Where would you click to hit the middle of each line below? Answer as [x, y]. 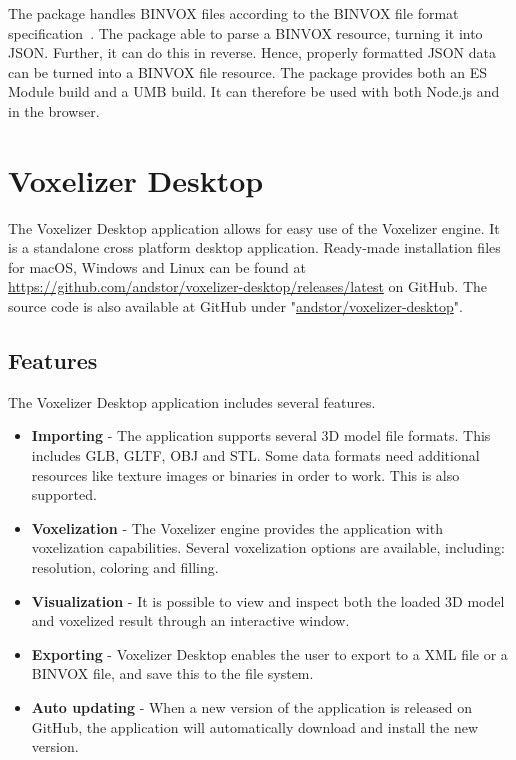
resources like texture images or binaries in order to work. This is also [245, 474]
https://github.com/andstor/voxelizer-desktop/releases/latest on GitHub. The [248, 286]
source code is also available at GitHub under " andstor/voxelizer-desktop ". [235, 306]
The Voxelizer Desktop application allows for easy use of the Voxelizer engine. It [254, 227]
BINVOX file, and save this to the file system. [172, 673]
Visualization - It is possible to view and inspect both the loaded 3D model [268, 600]
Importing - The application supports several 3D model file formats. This [261, 435]
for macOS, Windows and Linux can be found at [157, 266]
